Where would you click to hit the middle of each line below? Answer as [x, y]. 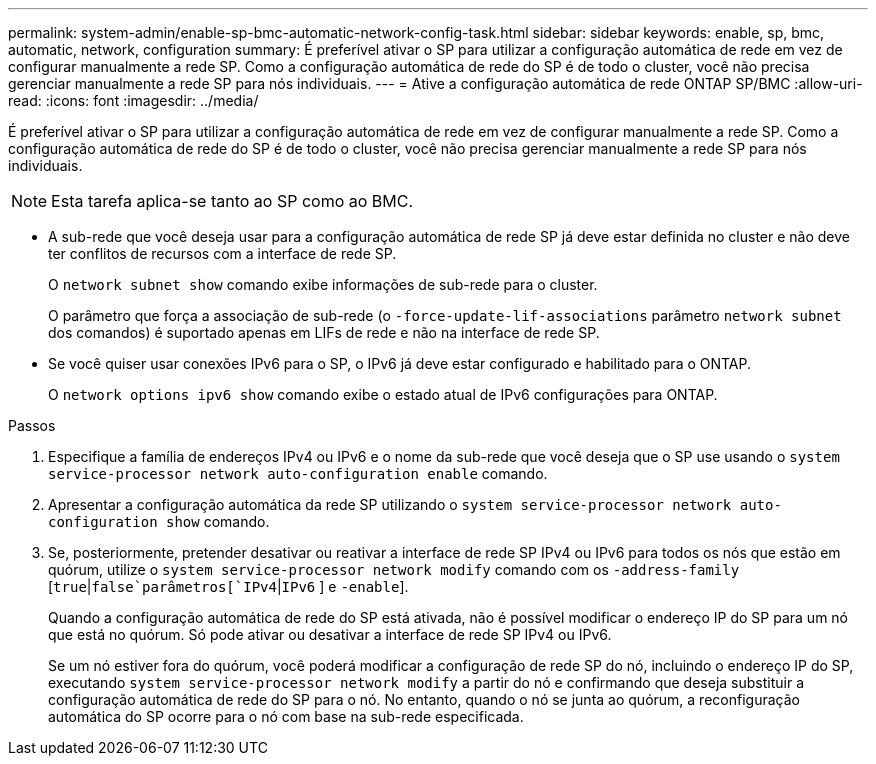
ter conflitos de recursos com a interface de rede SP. [222, 253]
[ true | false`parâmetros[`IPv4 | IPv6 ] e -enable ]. [228, 586]
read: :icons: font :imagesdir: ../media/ [133, 100]
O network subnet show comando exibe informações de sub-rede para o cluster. [323, 284]
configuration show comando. [159, 521]
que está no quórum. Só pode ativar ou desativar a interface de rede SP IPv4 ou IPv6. [330, 634]
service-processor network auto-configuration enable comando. [298, 473]
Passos [32, 425]
